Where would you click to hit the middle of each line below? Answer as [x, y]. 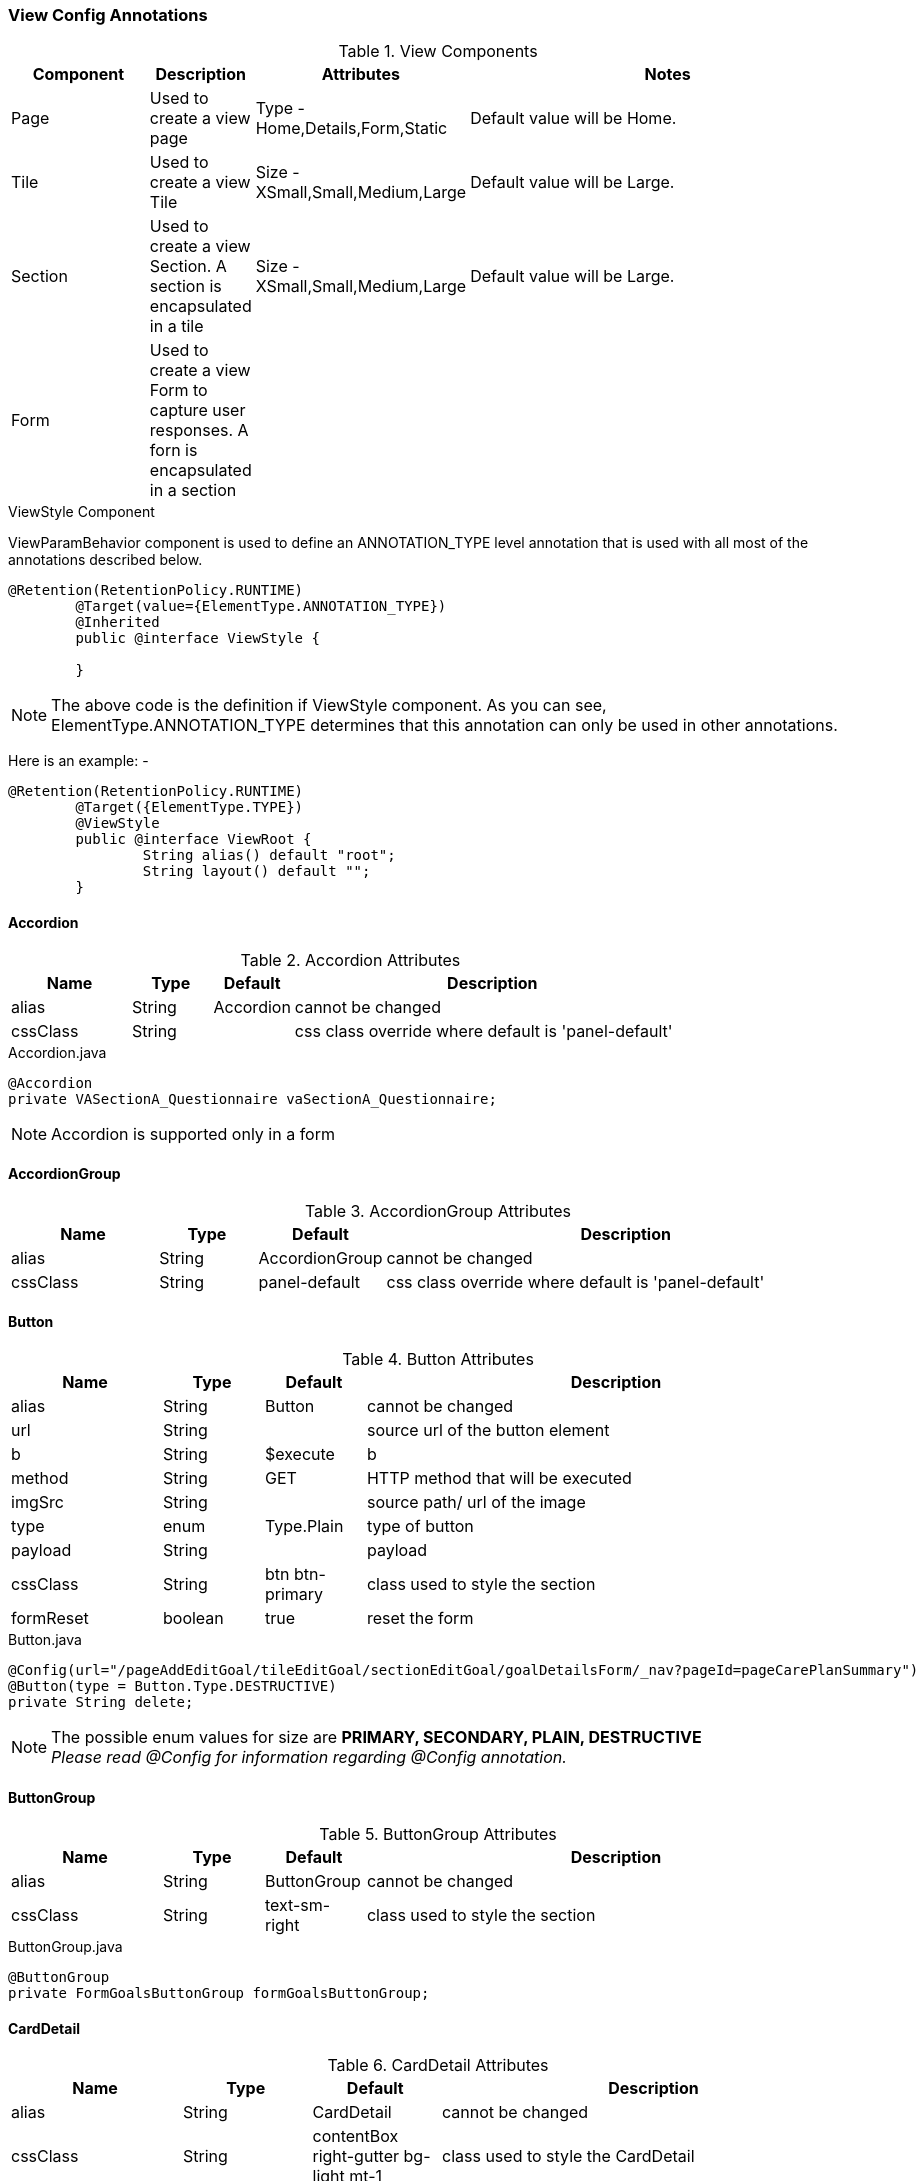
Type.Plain [304, 1526]
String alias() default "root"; [269, 855]
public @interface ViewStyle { [197, 638]
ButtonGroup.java [65, 1947]
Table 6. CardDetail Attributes [438, 2065]
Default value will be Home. [573, 118]
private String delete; [101, 1702]
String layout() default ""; [256, 871]
